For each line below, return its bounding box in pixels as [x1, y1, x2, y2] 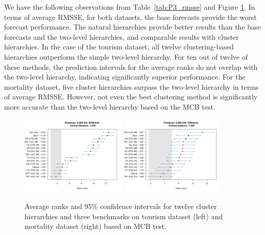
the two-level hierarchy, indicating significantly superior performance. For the [4, 71, 246, 82]
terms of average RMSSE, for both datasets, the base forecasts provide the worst [4, 11, 257, 22]
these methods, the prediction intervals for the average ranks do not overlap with [4, 61, 258, 72]
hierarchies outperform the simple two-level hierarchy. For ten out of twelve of [4, 51, 248, 62]
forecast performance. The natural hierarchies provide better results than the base [4, 21, 261, 32]
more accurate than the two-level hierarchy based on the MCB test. [4, 101, 215, 112]
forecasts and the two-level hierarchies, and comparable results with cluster [4, 31, 239, 42]
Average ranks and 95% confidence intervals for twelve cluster [25, 201, 217, 212]
